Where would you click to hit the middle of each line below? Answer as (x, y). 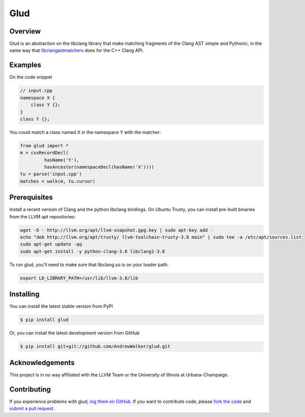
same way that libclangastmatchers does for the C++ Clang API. (77, 50)
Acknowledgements (42, 362)
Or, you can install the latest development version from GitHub (74, 333)
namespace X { (38, 98)
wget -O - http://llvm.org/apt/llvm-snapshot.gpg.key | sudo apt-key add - (117, 230)
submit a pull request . (32, 408)
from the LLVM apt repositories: (43, 216)
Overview (25, 31)
